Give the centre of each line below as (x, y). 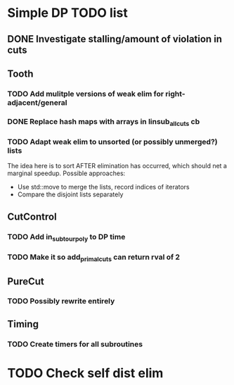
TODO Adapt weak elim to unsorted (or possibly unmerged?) (112, 142)
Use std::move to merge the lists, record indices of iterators (103, 187)
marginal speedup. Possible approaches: (66, 173)
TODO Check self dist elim (85, 373)
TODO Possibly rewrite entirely (61, 301)
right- (175, 94)
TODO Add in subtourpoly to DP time (66, 237)
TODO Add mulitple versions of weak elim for (85, 94)
